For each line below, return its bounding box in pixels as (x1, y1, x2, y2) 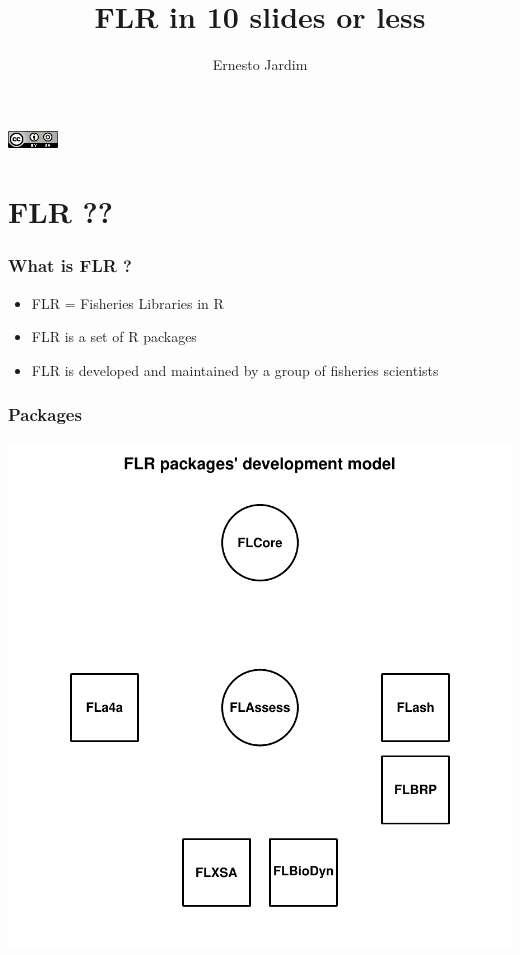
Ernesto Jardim (212, 54, 308, 75)
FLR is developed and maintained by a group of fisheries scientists (31, 359, 439, 380)
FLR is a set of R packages (31, 326, 197, 347)
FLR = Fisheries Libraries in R (31, 292, 224, 313)
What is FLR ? (8, 253, 132, 278)
